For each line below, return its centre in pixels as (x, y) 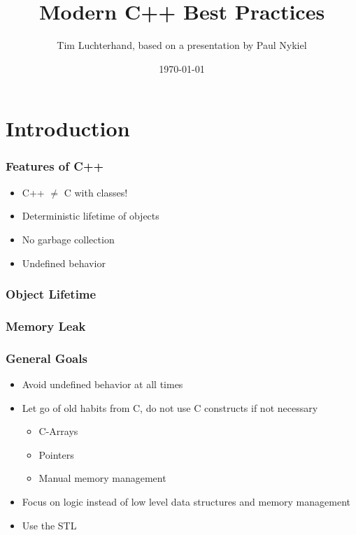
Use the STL (49, 525)
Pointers (56, 454)
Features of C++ (55, 166)
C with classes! (96, 192)
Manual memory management (102, 478)
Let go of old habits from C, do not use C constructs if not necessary (170, 407)
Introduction (68, 128)
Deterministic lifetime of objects (91, 216)
